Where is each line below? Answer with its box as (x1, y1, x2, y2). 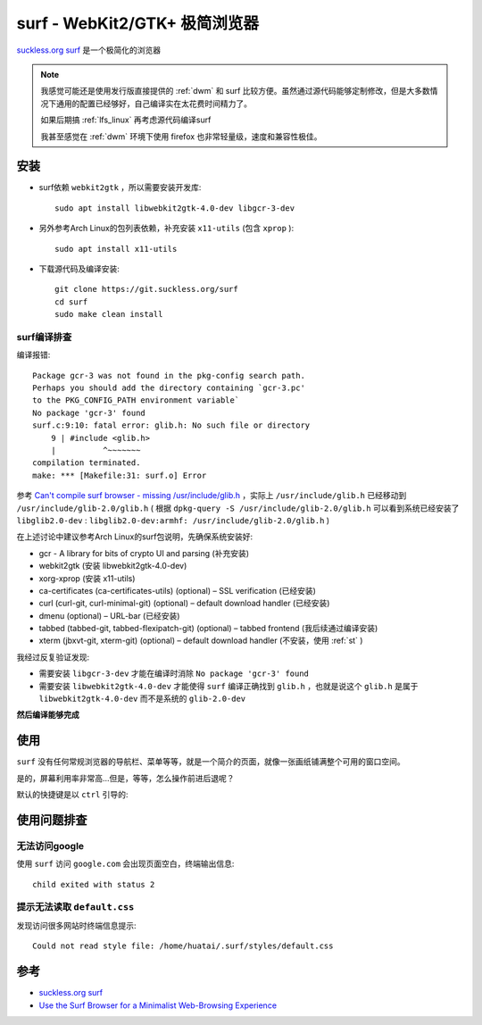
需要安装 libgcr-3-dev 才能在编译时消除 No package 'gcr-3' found (38, 668, 310, 679)
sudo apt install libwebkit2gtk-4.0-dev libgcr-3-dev (54, 203, 295, 213)
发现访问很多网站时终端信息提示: (16, 920, 137, 930)
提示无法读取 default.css (16, 901, 135, 913)
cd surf (54, 296, 88, 307)
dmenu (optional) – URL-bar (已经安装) (38, 610, 180, 621)
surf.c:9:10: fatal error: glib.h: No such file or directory (32, 421, 311, 430)
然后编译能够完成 (16, 710, 79, 721)
